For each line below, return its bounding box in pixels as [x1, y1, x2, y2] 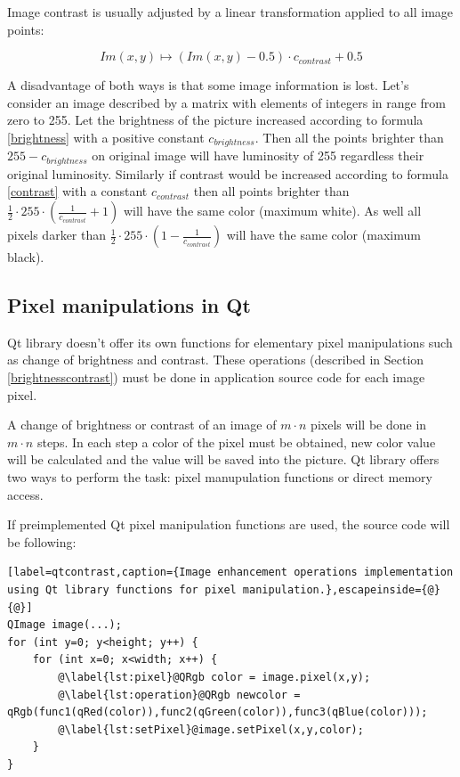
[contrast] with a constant [7, 182, 148, 200]
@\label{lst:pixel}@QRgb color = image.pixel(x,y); [58, 670, 371, 683]
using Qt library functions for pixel [7, 583, 237, 596]
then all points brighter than [193, 182, 350, 200]
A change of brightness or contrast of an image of [7, 415, 277, 434]
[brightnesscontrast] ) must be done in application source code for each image [7, 368, 425, 387]
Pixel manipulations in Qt [7, 291, 251, 319]
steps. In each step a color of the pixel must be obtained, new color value [36, 432, 436, 451]
